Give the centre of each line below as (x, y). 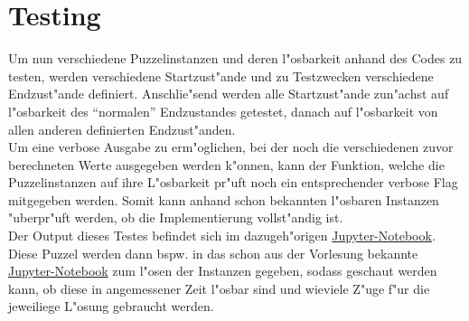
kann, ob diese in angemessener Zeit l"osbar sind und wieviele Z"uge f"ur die (219, 288)
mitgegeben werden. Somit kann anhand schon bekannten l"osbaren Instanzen (224, 199)
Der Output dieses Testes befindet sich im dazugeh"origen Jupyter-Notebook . (222, 236)
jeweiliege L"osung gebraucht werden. (111, 306)
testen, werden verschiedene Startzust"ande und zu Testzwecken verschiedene (221, 76)
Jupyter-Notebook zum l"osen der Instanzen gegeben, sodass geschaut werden (223, 271)
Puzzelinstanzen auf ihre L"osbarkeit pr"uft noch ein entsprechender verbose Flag (233, 182)
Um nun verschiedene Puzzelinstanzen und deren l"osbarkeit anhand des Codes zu (235, 58)
